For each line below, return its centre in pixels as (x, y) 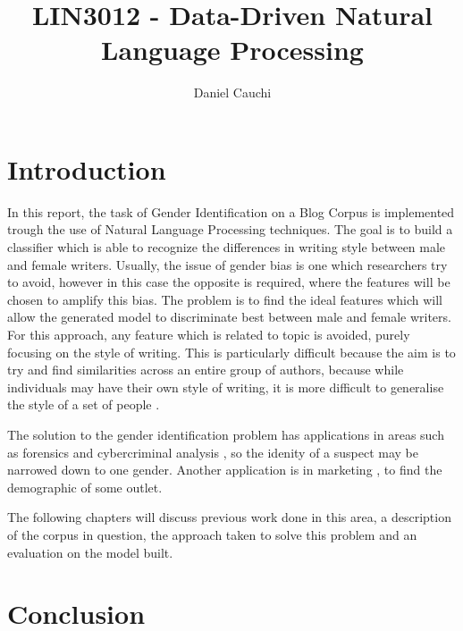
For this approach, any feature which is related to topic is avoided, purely (209, 334)
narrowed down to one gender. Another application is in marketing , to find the (225, 470)
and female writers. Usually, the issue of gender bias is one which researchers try (227, 264)
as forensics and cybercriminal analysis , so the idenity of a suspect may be (213, 452)
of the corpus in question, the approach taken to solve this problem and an (212, 534)
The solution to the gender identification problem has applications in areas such (226, 434)
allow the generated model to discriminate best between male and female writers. (229, 317)
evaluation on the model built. (90, 552)
